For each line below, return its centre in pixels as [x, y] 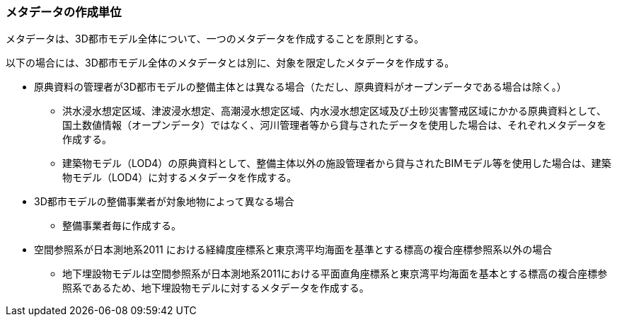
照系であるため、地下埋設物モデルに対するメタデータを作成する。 [216, 288]
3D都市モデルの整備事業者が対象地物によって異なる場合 [164, 202]
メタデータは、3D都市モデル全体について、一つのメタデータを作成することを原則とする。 [215, 39]
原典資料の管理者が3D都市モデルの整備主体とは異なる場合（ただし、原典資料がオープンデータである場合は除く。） [300, 87]
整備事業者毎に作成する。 [122, 226]
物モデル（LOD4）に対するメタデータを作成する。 [180, 178]
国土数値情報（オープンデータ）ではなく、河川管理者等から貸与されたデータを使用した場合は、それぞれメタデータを [335, 125]
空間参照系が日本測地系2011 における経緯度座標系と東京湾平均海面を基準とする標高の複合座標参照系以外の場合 [293, 250]
